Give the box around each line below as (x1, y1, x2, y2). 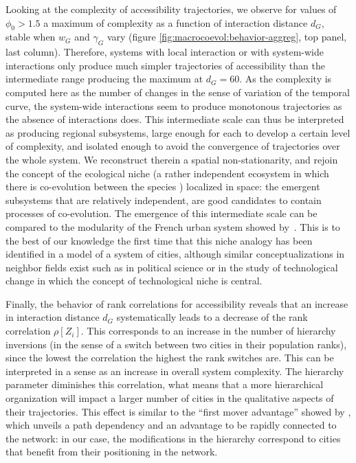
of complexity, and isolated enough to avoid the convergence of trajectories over (5, 139, 340, 153)
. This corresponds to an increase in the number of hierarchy (80, 324, 336, 338)
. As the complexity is (239, 71, 332, 86)
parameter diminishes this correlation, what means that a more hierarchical (5, 377, 324, 392)
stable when (5, 30, 56, 44)
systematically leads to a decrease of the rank (116, 310, 308, 324)
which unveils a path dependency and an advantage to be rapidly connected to (5, 418, 337, 432)
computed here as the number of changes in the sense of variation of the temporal (5, 84, 350, 99)
